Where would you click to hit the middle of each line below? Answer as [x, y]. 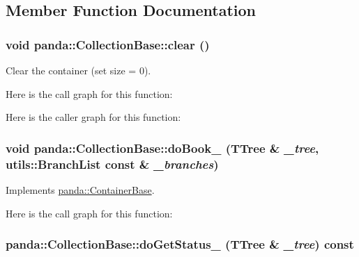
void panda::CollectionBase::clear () [108, 44]
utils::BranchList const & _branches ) [112, 164]
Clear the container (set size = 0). [78, 70]
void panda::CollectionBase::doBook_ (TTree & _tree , [162, 148]
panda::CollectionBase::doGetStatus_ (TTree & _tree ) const [180, 244]
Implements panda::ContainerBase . [80, 189]
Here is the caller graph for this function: [93, 117]
